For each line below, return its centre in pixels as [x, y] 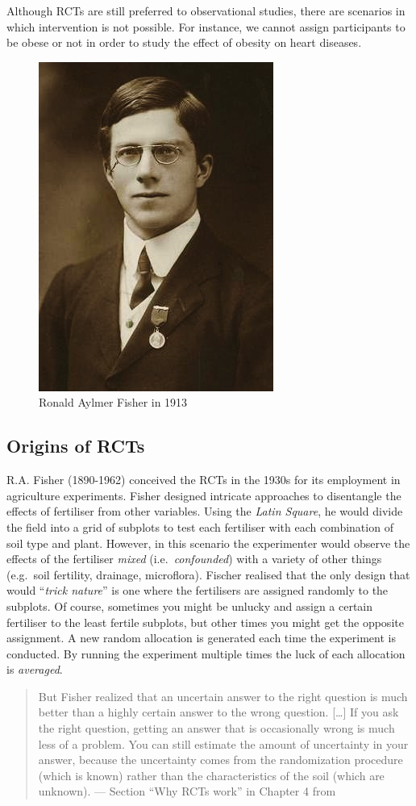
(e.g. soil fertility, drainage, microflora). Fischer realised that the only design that [208, 574]
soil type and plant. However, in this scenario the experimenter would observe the [208, 543]
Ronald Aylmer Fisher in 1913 [113, 402]
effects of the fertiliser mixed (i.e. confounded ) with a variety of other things [194, 559]
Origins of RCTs [76, 446]
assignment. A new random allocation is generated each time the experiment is [201, 638]
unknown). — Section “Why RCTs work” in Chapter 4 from [187, 791]
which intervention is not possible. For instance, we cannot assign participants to [206, 26]
